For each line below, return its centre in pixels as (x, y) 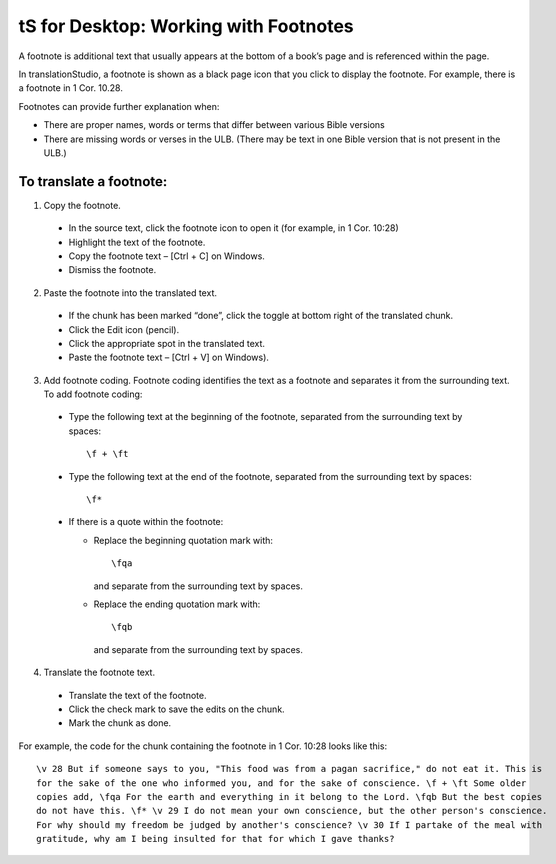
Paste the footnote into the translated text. (130, 292)
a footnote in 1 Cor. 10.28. (71, 88)
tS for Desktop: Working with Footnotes (186, 26)
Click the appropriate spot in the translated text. (166, 343)
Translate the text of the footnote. (137, 695)
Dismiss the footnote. (112, 270)
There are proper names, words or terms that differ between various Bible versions (214, 125)
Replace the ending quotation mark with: (177, 604)
